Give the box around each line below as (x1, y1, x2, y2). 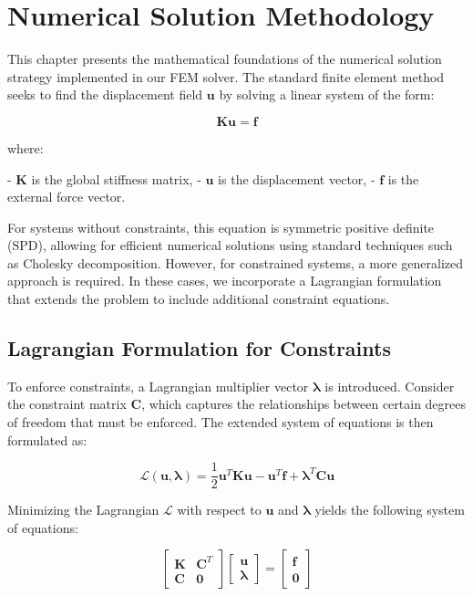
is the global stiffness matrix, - (31, 169, 201, 188)
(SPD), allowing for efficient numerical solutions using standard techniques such (7, 235, 453, 255)
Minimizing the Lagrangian (7, 500, 159, 519)
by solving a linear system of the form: (219, 85, 435, 104)
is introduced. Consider (324, 376, 455, 395)
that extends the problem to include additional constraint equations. (7, 289, 390, 308)
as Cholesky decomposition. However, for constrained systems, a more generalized (7, 253, 464, 272)
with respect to (177, 500, 262, 519)
